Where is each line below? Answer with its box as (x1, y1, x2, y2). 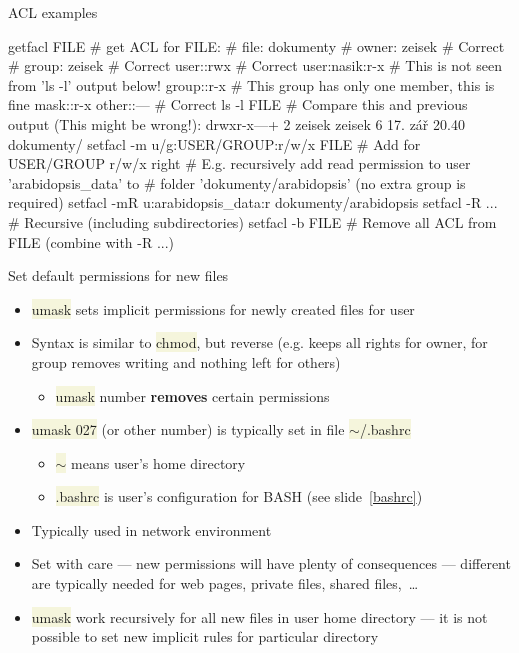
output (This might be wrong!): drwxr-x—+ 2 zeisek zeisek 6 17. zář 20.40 (8, 113, 465, 134)
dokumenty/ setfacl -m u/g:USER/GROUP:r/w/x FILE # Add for (8, 133, 421, 154)
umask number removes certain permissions (55, 385, 330, 406)
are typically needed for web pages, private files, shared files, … (31, 573, 419, 594)
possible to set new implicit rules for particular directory (31, 626, 379, 647)
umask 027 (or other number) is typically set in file (31, 419, 345, 440)
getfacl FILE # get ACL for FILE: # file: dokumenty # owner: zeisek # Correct (8, 35, 505, 56)
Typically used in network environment (31, 519, 272, 540)
